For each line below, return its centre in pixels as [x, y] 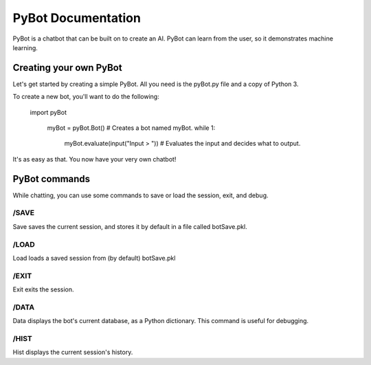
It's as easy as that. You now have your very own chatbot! [94, 159]
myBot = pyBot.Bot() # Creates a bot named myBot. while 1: [131, 128]
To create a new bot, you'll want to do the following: [86, 97]
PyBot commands [52, 179]
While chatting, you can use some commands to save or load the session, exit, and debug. [140, 195]
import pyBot [48, 112]
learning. [25, 47]
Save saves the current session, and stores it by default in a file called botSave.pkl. [130, 226]
